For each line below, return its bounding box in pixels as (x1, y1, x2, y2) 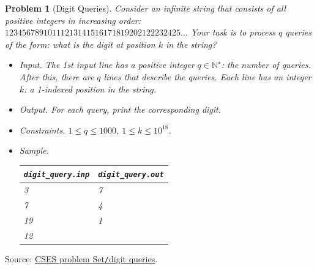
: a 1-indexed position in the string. (24, 82, 157, 95)
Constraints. (19, 123, 65, 136)
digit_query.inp (23, 170, 90, 180)
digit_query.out (98, 170, 164, 180)
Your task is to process (190, 26, 275, 39)
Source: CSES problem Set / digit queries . (5, 252, 158, 265)
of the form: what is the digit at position (5, 37, 155, 50)
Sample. (19, 144, 49, 157)
